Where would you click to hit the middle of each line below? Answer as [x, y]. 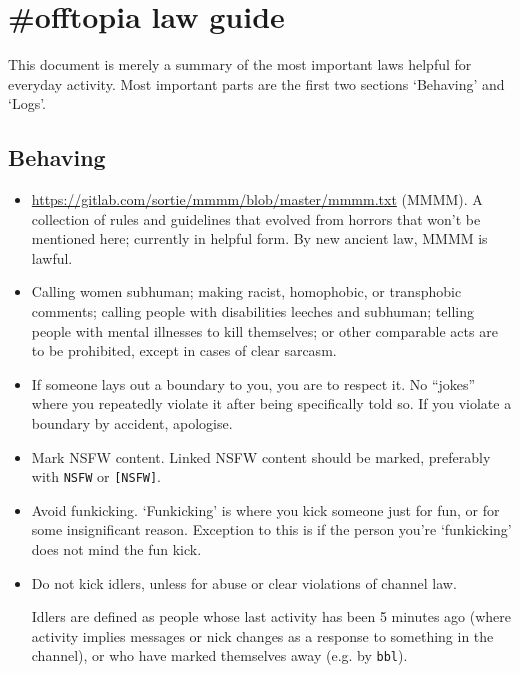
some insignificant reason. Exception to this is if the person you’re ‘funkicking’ [271, 529]
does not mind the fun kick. [116, 549]
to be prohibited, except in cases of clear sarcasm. [184, 350]
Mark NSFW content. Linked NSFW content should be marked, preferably [261, 456]
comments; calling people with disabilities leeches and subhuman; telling [252, 311]
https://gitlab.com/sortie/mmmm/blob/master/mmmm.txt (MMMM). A [257, 199]
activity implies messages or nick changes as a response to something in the [262, 635]
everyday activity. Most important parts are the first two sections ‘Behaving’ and [256, 83]
